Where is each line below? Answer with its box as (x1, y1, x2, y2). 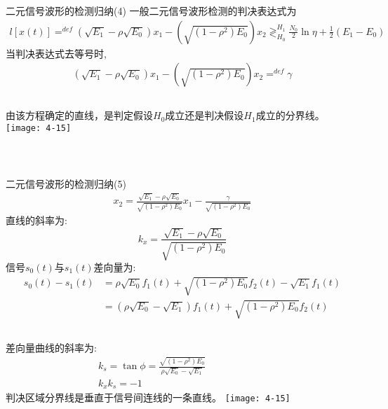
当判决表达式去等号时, (6, 46, 107, 60)
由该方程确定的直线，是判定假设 (6, 108, 153, 123)
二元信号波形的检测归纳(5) (6, 176, 126, 191)
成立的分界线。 (255, 108, 325, 123)
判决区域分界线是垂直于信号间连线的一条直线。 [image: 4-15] (6, 390, 290, 405)
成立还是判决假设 (165, 108, 244, 123)
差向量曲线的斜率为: (6, 340, 97, 354)
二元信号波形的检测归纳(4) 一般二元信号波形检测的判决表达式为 (6, 4, 297, 18)
